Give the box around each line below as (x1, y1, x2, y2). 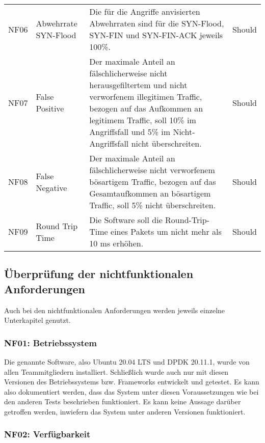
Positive (36, 102, 64, 114)
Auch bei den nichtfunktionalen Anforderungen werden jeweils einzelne (4, 304, 225, 315)
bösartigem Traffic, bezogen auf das (89, 176, 216, 187)
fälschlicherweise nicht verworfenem (89, 164, 215, 176)
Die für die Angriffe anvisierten (89, 6, 200, 17)
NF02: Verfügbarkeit (4, 428, 91, 440)
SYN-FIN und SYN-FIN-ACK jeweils (89, 29, 223, 41)
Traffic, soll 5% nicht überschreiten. (89, 199, 216, 211)
